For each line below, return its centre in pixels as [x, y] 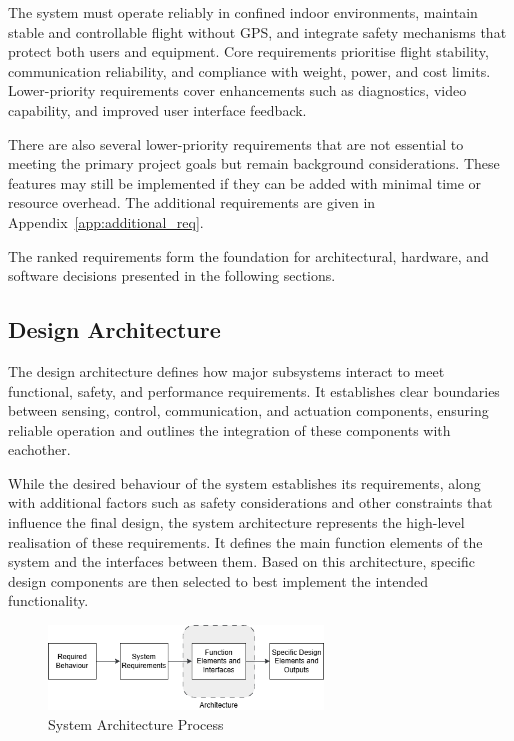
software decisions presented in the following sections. [172, 275]
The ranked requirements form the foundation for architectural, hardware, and [248, 255]
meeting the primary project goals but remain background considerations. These [254, 163]
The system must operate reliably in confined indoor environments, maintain [243, 12]
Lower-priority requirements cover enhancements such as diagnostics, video [237, 90]
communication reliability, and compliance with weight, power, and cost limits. [249, 70]
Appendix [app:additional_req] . [106, 221]
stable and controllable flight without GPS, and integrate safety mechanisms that [257, 31]
